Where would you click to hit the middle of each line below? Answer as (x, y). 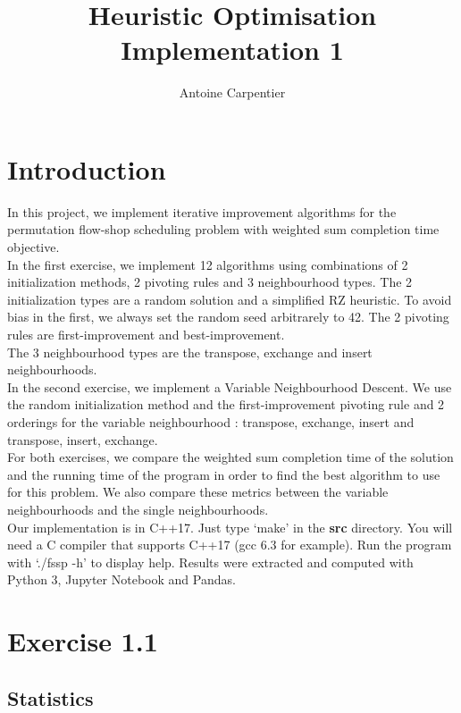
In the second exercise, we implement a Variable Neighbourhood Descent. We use (230, 386)
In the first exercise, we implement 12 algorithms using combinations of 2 (208, 264)
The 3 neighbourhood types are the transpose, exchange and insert (190, 352)
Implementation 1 (232, 50)
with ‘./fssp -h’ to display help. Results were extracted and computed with (210, 562)
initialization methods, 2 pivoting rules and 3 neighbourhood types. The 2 (210, 282)
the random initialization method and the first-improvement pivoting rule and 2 (226, 404)
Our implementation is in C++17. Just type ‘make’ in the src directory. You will (230, 527)
